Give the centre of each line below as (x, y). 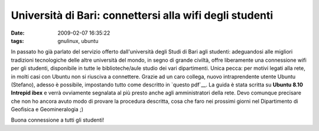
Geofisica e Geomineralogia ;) (47, 109)
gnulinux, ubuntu (78, 41)
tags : (17, 41)
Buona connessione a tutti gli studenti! (58, 120)
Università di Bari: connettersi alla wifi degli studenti (142, 15)
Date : (18, 33)
